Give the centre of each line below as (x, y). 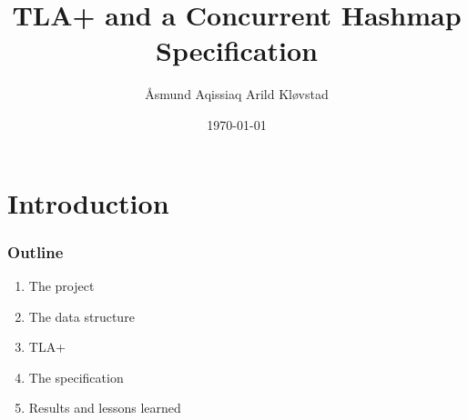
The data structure (81, 316)
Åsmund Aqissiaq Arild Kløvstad (237, 94)
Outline (36, 251)
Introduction (88, 202)
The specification (76, 377)
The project (61, 285)
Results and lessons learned (105, 408)
